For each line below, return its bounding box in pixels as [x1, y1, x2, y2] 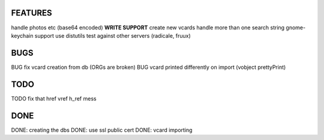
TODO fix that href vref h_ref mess [11, 95, 97, 102]
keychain [11, 32, 34, 39]
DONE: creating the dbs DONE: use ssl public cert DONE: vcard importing [11, 126, 193, 133]
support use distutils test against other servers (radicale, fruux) [34, 32, 191, 39]
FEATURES [11, 8, 52, 18]
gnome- [286, 24, 306, 31]
